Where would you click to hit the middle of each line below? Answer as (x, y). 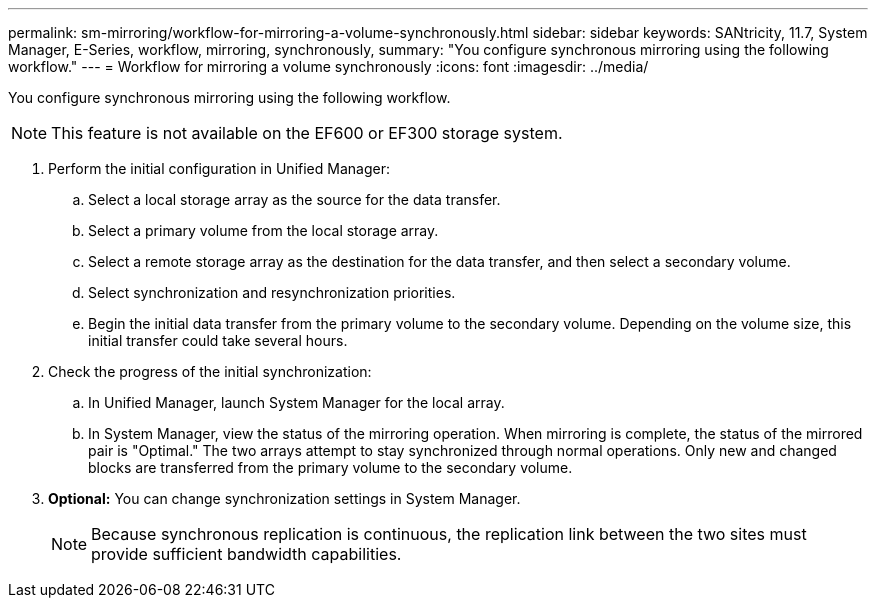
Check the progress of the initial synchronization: (210, 371)
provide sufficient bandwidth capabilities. (246, 554)
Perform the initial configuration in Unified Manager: (219, 168)
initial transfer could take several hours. (218, 340)
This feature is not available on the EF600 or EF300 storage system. (307, 133)
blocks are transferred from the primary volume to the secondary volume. (330, 467)
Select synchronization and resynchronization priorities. (272, 292)
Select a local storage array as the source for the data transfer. (294, 199)
